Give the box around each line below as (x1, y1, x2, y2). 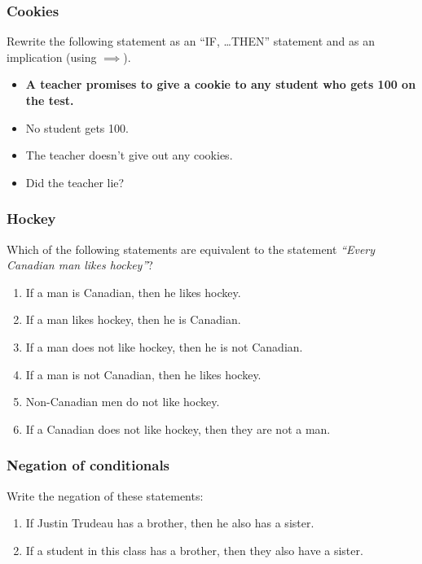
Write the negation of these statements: (7, 487, 204, 504)
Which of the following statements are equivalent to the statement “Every (7, 240, 376, 257)
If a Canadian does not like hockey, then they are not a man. (25, 420, 331, 437)
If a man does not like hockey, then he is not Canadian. (25, 338, 303, 355)
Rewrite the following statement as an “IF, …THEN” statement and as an (7, 33, 376, 50)
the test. (25, 92, 74, 108)
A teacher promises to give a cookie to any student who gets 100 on (25, 76, 416, 93)
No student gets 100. (25, 119, 129, 136)
